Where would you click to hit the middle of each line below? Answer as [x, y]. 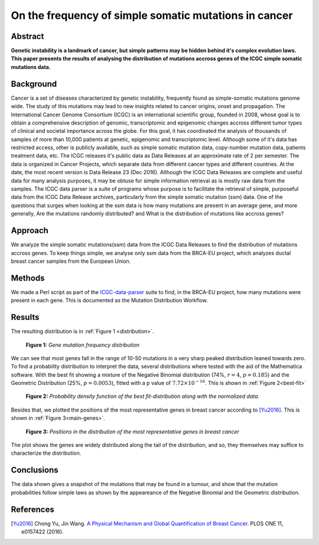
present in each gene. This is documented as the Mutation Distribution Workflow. [109, 301]
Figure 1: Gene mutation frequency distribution [83, 345]
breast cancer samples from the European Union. [71, 261]
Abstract [27, 36]
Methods [28, 278]
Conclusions [35, 470]
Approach [30, 231]
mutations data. [31, 67]
